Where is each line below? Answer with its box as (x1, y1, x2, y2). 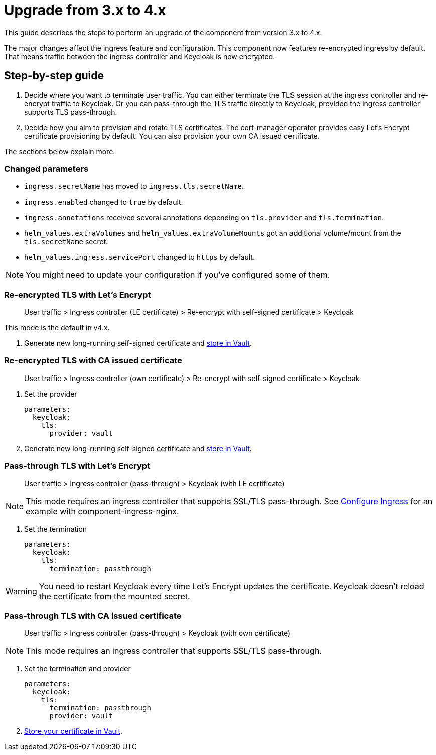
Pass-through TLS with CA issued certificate (4, 610, 182, 621)
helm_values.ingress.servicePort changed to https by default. (24, 253, 255, 262)
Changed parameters (4, 163, 89, 174)
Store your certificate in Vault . (24, 727, 123, 736)
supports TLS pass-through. (24, 107, 117, 116)
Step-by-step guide (4, 69, 104, 82)
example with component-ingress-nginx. (26, 506, 179, 516)
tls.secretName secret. (24, 237, 108, 246)
